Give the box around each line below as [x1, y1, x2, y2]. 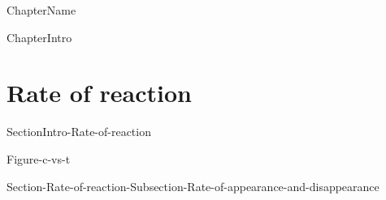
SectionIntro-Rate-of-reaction [7, 123, 151, 140]
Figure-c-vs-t [7, 150, 71, 167]
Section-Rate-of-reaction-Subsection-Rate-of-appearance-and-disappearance [7, 177, 379, 194]
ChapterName [7, 2, 76, 18]
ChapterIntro [7, 28, 72, 45]
